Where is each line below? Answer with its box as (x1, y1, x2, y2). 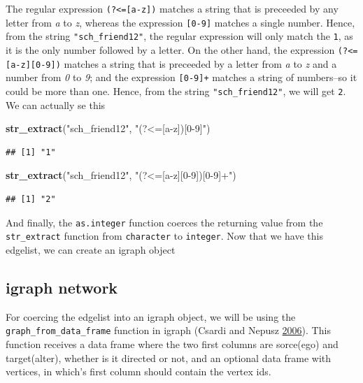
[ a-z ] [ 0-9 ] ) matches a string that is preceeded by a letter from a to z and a (6, 56, 337, 71)
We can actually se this (6, 97, 106, 112)
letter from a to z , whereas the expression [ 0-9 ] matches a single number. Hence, (6, 15, 355, 29)
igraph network (6, 276, 118, 298)
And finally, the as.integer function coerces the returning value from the (6, 215, 323, 229)
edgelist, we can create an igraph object (6, 242, 176, 256)
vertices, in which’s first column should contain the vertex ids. (6, 364, 271, 379)
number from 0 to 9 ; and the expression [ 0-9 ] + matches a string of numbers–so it (6, 70, 357, 85)
